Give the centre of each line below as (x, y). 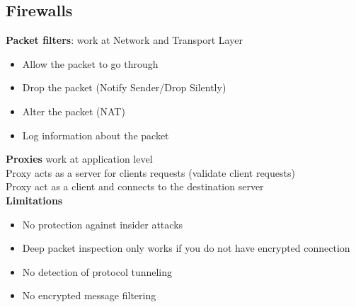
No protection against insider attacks (103, 224)
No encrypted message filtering (89, 295)
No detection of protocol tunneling (97, 271)
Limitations (34, 200)
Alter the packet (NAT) (74, 111)
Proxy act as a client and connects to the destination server (135, 186)
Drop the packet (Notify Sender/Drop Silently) (124, 87)
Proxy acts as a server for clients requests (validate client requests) (150, 172)
